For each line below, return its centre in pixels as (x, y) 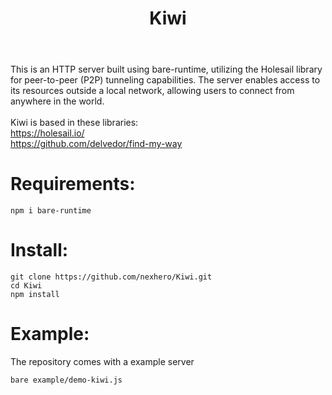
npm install (35, 295)
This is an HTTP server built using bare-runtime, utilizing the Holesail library (166, 69)
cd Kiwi (26, 286)
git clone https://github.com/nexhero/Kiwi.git (111, 277)
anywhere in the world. (57, 101)
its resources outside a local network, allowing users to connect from (152, 91)
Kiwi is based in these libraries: (74, 123)
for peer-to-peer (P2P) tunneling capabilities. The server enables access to (165, 80)
